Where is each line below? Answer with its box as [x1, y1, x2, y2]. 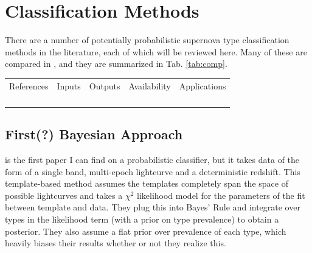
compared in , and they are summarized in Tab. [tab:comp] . [5, 57, 227, 70]
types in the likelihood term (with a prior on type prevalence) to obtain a [5, 212, 279, 225]
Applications [179, 79, 226, 92]
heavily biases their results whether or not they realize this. [5, 237, 226, 249]
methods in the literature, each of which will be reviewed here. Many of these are [5, 45, 307, 58]
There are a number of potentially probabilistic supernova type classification [5, 33, 289, 46]
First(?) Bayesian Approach [5, 125, 183, 144]
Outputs [89, 79, 120, 92]
